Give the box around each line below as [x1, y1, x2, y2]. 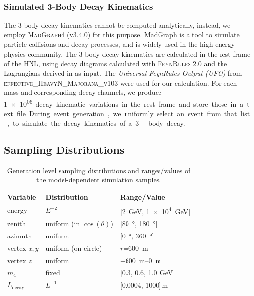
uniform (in [45, 218, 80, 229]
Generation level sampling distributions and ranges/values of [7, 165, 190, 175]
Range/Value [120, 191, 165, 202]
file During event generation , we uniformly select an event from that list [17, 108, 250, 118]
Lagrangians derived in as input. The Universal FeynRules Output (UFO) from [4, 68, 242, 78]
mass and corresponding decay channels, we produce [4, 87, 162, 97]
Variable [7, 191, 36, 202]
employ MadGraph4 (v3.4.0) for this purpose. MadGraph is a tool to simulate [4, 29, 240, 39]
